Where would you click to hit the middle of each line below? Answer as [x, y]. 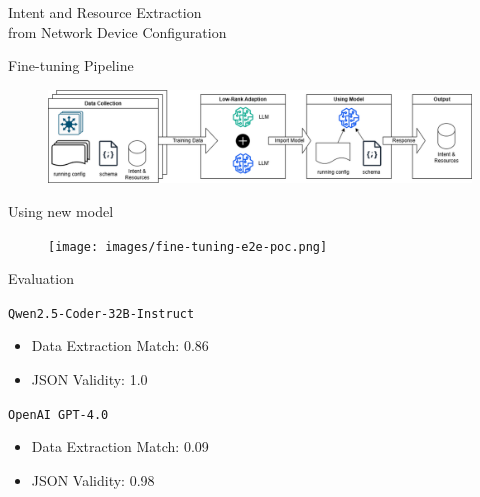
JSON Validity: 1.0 [89, 379]
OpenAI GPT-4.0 [58, 414]
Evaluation [41, 278]
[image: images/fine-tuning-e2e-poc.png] [188, 246]
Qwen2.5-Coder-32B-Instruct [101, 313]
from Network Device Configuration [117, 31]
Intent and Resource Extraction [105, 12]
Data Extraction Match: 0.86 [120, 345]
